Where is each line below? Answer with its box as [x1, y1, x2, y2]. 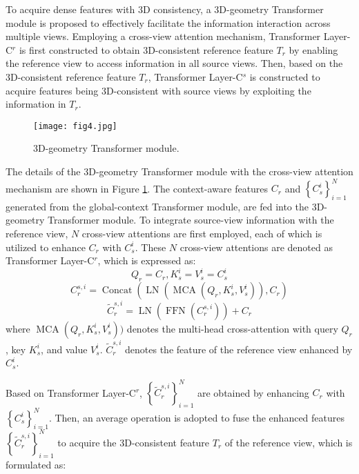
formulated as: [6, 457, 66, 471]
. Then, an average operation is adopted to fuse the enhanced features [48, 410, 345, 424]
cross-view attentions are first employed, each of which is [81, 226, 322, 241]
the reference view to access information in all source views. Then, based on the [6, 56, 343, 70]
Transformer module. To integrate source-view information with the [48, 213, 334, 227]
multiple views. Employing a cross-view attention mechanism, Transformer [6, 29, 321, 43]
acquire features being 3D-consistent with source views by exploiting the [6, 83, 311, 97]
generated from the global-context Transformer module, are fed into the [6, 199, 309, 213]
